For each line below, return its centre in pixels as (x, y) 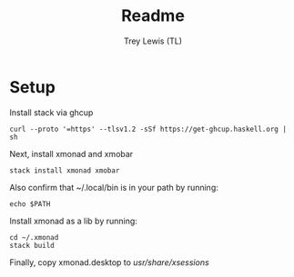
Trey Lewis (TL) (153, 41)
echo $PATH (30, 204)
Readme (153, 16)
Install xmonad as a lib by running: (74, 221)
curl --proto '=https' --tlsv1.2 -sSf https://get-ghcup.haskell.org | (148, 129)
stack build (32, 245)
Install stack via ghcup (51, 112)
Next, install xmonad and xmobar (71, 153)
